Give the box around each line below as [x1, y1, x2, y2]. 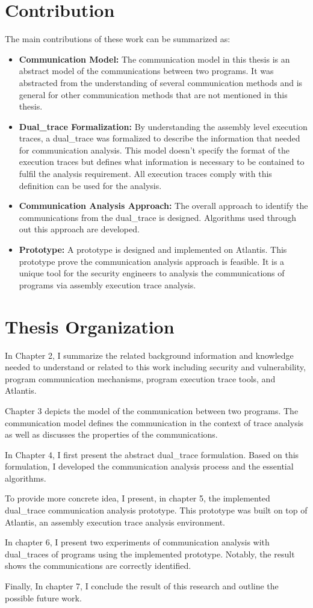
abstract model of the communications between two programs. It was [19, 64, 274, 77]
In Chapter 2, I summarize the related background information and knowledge [5, 349, 294, 361]
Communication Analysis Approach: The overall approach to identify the [19, 199, 308, 212]
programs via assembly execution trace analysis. [19, 278, 196, 291]
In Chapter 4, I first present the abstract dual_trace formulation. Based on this [5, 448, 299, 461]
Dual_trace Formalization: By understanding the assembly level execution [19, 120, 308, 132]
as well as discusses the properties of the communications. [5, 428, 218, 441]
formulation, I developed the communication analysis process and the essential [5, 460, 294, 473]
